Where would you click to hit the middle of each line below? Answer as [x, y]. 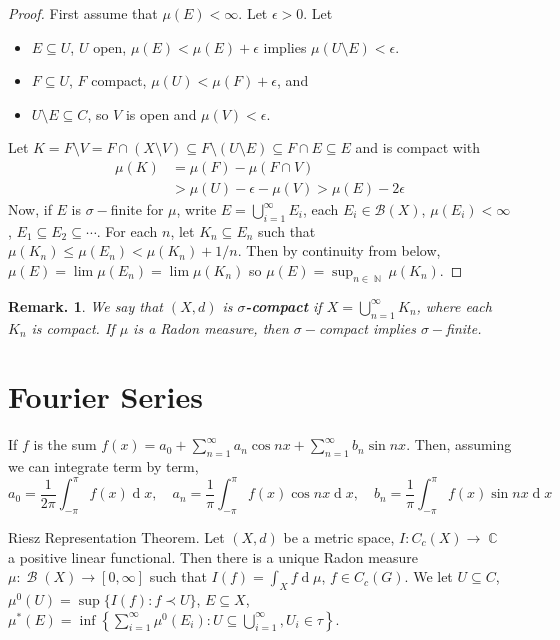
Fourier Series [105, 396]
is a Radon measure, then [211, 327]
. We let [428, 576]
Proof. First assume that [83, 13]
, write [196, 209]
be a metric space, [339, 537]
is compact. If [73, 327]
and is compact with [418, 147]
